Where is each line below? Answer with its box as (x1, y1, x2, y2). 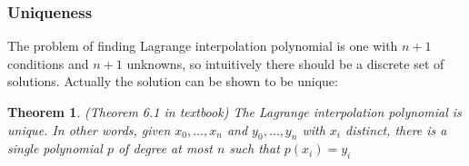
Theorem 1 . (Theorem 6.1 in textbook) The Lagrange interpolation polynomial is (7, 103, 462, 121)
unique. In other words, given (7, 120, 171, 139)
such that (229, 139, 280, 158)
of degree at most (117, 139, 213, 158)
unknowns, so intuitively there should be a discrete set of (126, 54, 444, 73)
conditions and (7, 54, 89, 73)
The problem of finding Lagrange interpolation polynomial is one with (7, 36, 398, 55)
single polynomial (7, 139, 103, 158)
